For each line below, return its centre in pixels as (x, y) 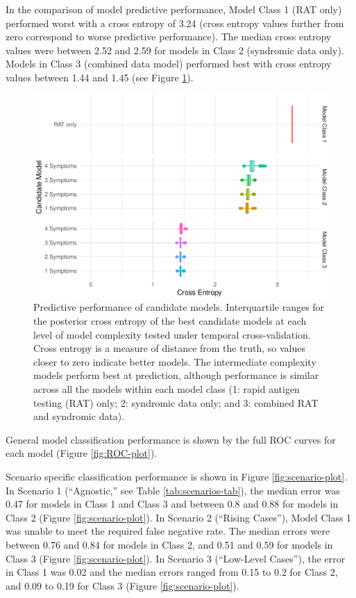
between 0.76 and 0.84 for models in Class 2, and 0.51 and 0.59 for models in (169, 544)
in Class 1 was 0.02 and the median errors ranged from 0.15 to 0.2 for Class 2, (172, 572)
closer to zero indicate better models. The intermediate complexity (175, 361)
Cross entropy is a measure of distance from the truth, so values (169, 348)
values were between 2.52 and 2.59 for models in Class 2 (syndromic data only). (175, 50)
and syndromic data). (79, 416)
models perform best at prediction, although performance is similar (176, 375)
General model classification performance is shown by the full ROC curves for (171, 439)
